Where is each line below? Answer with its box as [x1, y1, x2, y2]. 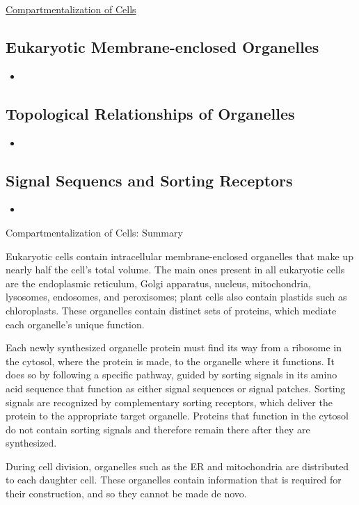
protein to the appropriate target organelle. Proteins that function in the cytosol [6, 408, 349, 423]
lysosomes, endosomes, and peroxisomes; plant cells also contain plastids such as [6, 289, 347, 304]
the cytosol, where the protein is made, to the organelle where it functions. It [6, 353, 335, 368]
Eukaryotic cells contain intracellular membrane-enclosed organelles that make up [6, 248, 353, 263]
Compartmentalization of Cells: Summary [6, 225, 183, 239]
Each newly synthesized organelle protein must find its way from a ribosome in [6, 340, 342, 355]
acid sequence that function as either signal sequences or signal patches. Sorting [6, 380, 346, 395]
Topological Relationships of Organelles [6, 102, 295, 124]
